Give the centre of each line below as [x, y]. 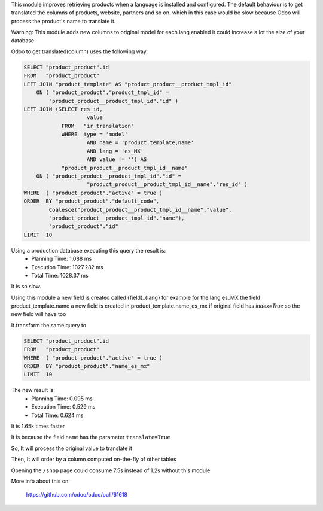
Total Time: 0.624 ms [57, 415]
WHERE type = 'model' [95, 134]
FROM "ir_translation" [98, 126]
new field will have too [39, 314]
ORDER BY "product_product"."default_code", [92, 201]
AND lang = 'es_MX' [115, 151]
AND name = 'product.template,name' [141, 143]
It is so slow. [26, 287]
